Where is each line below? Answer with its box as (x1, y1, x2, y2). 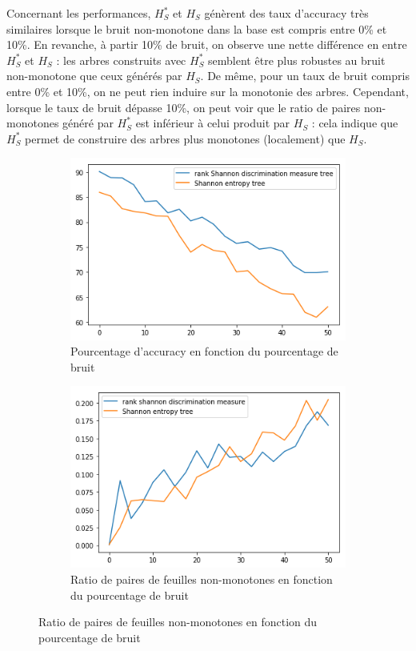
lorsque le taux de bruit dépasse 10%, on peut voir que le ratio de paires (6, 98, 361, 115)
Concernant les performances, (6, 5, 151, 21)
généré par (62, 115, 114, 131)
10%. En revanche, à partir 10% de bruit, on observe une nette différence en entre (6, 36, 407, 53)
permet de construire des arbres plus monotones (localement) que (25, 130, 346, 147)
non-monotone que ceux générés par (6, 67, 182, 84)
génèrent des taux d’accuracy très (204, 5, 369, 21)
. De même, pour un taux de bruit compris (200, 67, 410, 84)
